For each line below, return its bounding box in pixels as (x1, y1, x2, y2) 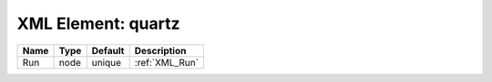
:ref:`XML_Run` (134, 56, 200, 68)
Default (91, 44, 125, 57)
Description (134, 44, 187, 57)
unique (91, 56, 122, 68)
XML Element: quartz (16, 14, 180, 33)
